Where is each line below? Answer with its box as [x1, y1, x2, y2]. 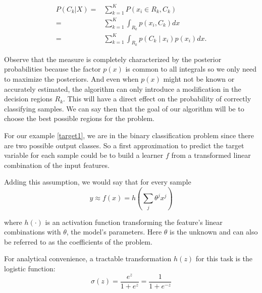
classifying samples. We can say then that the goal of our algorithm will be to [4, 103, 244, 113]
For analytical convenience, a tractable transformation [4, 253, 172, 264]
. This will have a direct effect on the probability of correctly [63, 93, 251, 104]
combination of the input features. [4, 159, 110, 170]
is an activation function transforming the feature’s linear [45, 216, 223, 227]
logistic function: [4, 263, 56, 274]
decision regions [4, 93, 53, 104]
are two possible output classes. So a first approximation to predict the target [4, 140, 244, 150]
